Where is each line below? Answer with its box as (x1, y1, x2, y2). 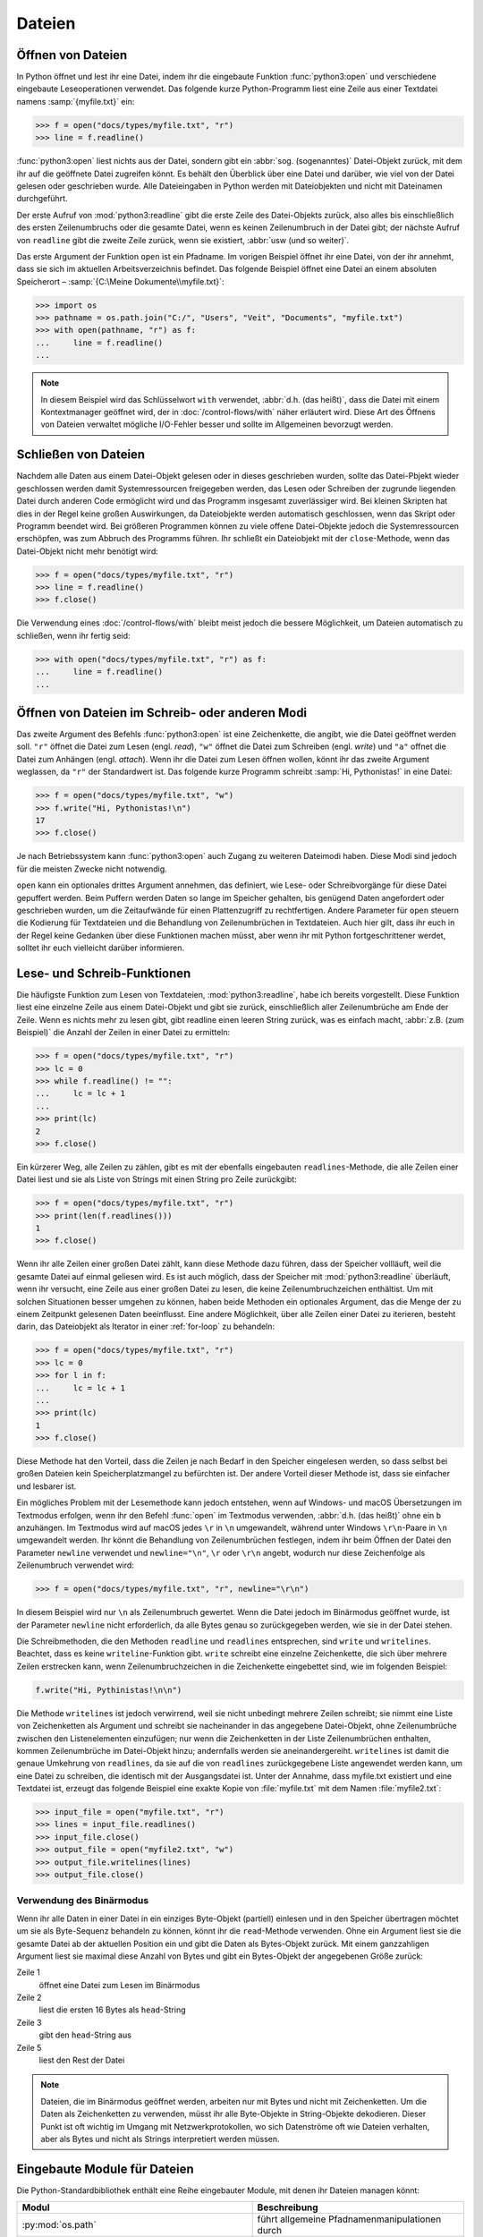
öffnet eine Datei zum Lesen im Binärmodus (38, 1979, 200, 1990)
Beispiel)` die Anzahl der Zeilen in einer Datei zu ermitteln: (16, 1027, 231, 1038)
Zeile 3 (16, 2017, 42, 2028)
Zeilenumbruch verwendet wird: (16, 1560, 134, 1570)
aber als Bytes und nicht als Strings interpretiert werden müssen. (40, 2133, 280, 2144)
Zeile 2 (16, 1992, 42, 2003)
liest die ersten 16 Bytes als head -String (38, 2004, 186, 2015)
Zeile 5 (16, 2042, 42, 2053)
